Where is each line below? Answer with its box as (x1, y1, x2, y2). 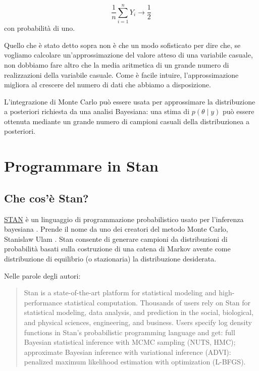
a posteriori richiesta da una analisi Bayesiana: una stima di (4, 106, 190, 117)
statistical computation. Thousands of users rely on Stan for (64, 297, 251, 307)
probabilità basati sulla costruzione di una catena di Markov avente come (4, 243, 231, 254)
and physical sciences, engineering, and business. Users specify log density (24, 316, 252, 327)
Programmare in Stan (4, 155, 159, 176)
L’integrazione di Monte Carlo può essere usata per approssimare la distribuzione (4, 96, 255, 107)
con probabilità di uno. (4, 23, 75, 33)
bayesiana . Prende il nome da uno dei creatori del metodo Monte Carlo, (4, 224, 228, 234)
